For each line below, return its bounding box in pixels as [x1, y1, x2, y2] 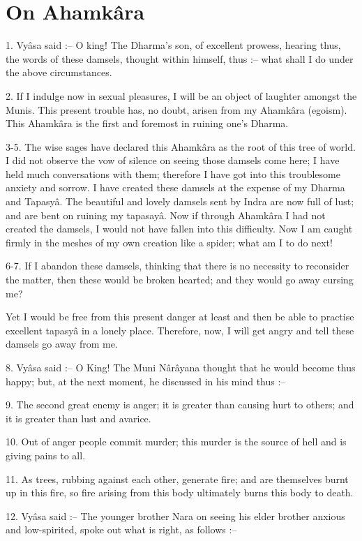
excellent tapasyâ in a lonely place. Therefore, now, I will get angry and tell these [6, 323, 354, 337]
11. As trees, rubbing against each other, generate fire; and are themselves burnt [6, 471, 349, 486]
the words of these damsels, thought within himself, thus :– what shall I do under [6, 51, 354, 66]
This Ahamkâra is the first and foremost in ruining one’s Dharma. [6, 116, 289, 131]
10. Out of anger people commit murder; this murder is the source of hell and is [6, 434, 347, 449]
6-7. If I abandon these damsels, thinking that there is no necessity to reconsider [6, 258, 349, 273]
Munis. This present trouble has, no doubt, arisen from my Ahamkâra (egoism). [6, 102, 347, 117]
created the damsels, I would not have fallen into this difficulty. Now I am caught [6, 221, 353, 236]
